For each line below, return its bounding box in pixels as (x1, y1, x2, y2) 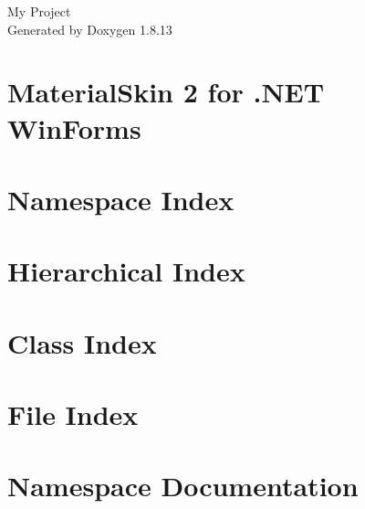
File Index (7, 396, 139, 433)
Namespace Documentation (7, 467, 359, 504)
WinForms (7, 109, 141, 146)
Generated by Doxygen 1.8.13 (7, 19, 172, 38)
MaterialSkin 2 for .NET (7, 73, 325, 111)
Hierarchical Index (7, 252, 245, 290)
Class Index (7, 323, 157, 361)
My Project (7, 2, 71, 20)
